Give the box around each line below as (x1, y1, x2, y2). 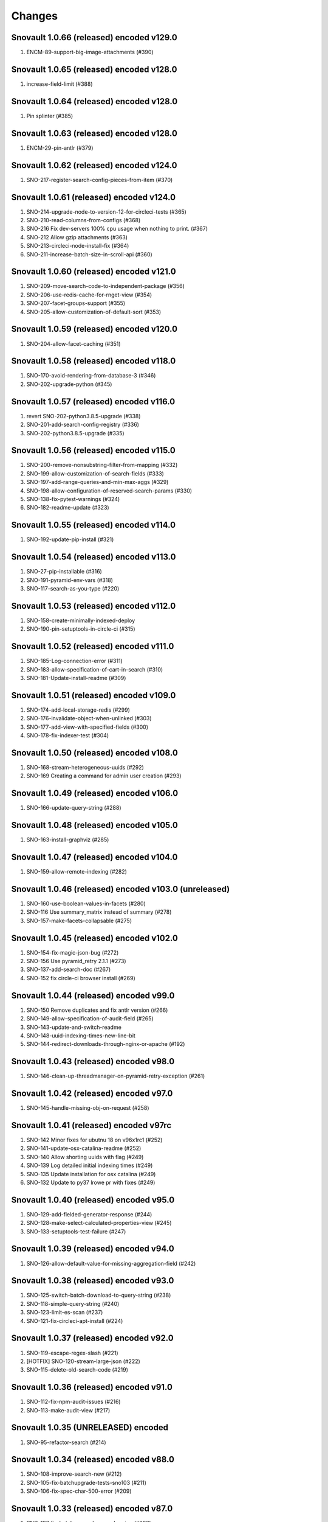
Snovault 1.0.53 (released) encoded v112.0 (11, 600, 176, 611)
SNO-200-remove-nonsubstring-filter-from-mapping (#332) (26, 461, 178, 469)
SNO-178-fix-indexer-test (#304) (26, 732, 109, 739)
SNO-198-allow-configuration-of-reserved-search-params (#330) (26, 487, 193, 494)
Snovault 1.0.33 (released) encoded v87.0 (11, 1504, 173, 1514)
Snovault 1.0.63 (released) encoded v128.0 (11, 128, 177, 138)
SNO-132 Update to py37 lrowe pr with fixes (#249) (26, 1179, 155, 1186)
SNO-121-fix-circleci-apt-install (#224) (26, 1317, 123, 1324)
